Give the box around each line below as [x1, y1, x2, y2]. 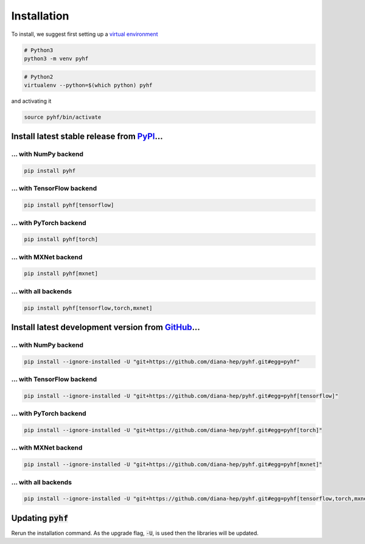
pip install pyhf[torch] [24, 236, 99, 243]
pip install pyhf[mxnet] [24, 270, 99, 277]
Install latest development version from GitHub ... [11, 322, 200, 332]
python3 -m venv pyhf [24, 55, 89, 62]
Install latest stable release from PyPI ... [11, 131, 164, 142]
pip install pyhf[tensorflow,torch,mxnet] [24, 304, 153, 312]
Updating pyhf [11, 513, 69, 523]
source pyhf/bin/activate [24, 113, 102, 120]
